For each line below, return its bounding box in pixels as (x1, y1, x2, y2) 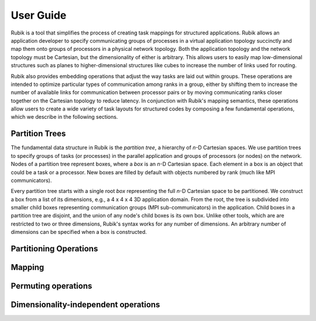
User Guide (11, 9, 67, 22)
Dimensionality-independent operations (11, 300, 160, 310)
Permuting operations (11, 281, 92, 291)
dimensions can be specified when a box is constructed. (11, 229, 147, 236)
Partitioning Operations (11, 244, 98, 254)
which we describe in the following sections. (11, 113, 118, 120)
